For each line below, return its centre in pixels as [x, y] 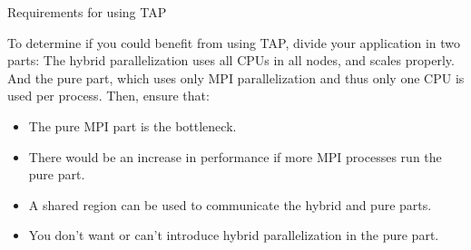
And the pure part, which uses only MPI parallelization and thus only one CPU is [236, 77]
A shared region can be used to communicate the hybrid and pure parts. [230, 204]
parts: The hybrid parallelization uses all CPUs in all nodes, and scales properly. [231, 60]
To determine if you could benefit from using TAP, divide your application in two [234, 42]
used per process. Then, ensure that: [108, 96]
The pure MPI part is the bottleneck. [132, 125]
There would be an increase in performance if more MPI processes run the [235, 156]
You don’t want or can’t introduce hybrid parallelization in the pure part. [234, 235]
